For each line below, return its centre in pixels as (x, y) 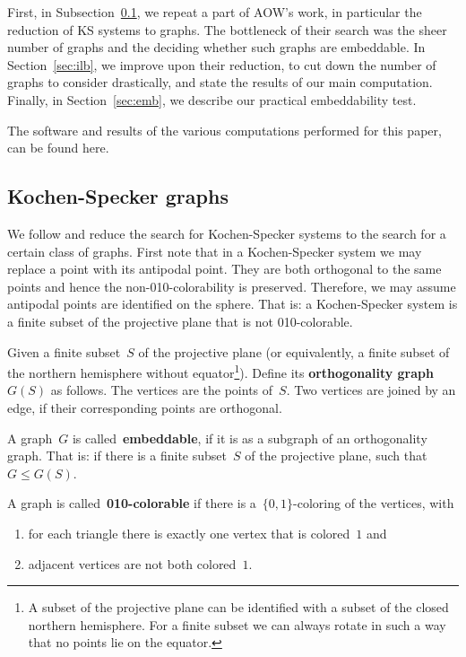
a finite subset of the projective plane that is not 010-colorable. (180, 321)
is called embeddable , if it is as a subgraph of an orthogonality (250, 438)
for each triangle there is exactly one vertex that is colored (189, 533)
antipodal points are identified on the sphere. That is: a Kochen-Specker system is (233, 304)
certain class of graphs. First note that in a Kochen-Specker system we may (215, 251)
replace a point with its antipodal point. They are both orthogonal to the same (224, 269)
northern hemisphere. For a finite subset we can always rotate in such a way (237, 624)
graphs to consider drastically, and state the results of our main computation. (220, 82)
